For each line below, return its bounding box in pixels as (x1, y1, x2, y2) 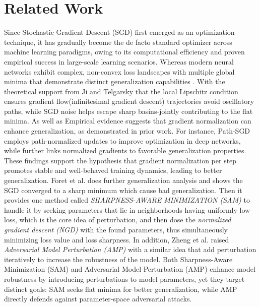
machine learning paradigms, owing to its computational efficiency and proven (4, 46, 245, 57)
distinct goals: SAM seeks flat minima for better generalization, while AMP (4, 283, 237, 294)
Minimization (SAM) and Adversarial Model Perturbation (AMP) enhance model (4, 264, 255, 274)
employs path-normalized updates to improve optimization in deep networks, (4, 135, 241, 146)
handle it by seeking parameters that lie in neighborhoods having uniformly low (4, 204, 250, 215)
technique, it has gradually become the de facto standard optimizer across (4, 36, 232, 47)
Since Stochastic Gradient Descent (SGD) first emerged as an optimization (4, 27, 235, 37)
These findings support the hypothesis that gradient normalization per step (4, 155, 237, 165)
